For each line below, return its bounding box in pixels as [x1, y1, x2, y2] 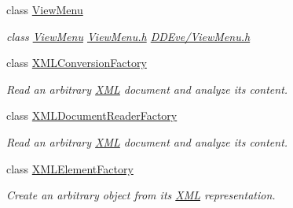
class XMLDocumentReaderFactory [6, 107, 178, 124]
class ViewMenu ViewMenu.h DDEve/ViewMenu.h [6, 28, 251, 44]
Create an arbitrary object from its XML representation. [6, 187, 276, 203]
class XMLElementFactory [6, 160, 134, 176]
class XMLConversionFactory [6, 54, 147, 71]
